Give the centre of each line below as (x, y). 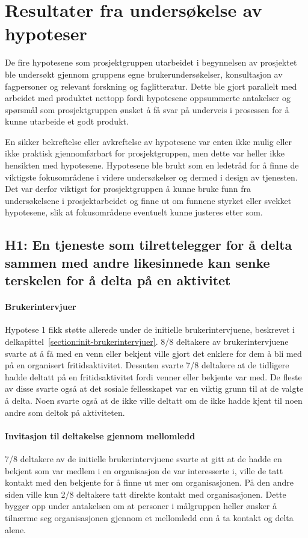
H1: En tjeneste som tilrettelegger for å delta (149, 245)
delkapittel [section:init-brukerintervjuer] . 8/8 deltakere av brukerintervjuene (147, 341)
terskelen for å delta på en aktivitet (118, 280)
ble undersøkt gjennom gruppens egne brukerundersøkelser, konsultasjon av (144, 74)
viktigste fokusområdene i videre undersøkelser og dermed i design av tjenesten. (151, 177)
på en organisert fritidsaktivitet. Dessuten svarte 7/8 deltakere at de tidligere (147, 365)
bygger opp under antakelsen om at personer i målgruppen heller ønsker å (141, 506)
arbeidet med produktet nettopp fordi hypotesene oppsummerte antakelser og (148, 98)
